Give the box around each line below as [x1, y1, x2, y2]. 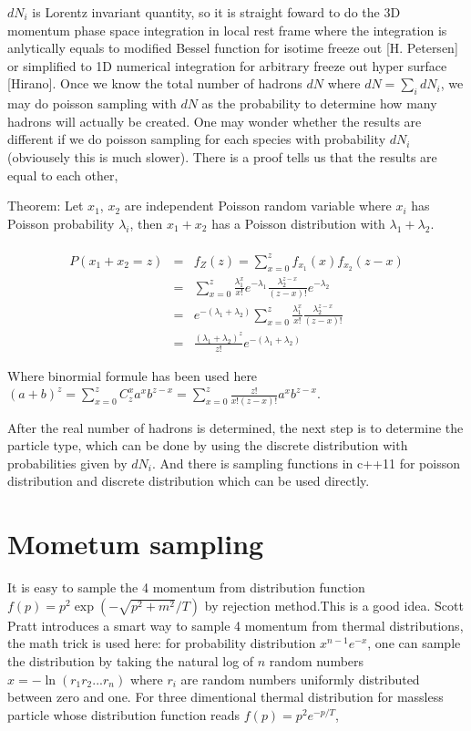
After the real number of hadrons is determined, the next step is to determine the [7, 417, 464, 437]
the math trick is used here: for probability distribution [7, 633, 316, 653]
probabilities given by [7, 453, 128, 472]
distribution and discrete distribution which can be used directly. [7, 471, 370, 490]
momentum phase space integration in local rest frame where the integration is [7, 20, 447, 39]
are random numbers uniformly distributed [180, 669, 420, 688]
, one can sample [367, 633, 461, 653]
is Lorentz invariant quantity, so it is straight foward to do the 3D [32, 3, 401, 21]
